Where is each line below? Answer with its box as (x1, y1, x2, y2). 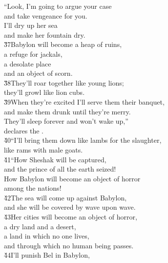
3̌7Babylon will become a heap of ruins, (4, 39, 122, 49)
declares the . (4, 125, 43, 135)
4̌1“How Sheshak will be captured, (4, 154, 106, 164)
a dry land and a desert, (4, 221, 76, 231)
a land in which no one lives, (4, 231, 89, 241)
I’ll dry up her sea (4, 20, 58, 30)
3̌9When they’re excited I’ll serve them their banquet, (4, 96, 165, 107)
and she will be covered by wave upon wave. (4, 202, 136, 212)
